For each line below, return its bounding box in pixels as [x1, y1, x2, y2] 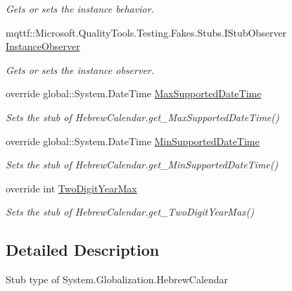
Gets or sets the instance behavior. [6, 1, 154, 16]
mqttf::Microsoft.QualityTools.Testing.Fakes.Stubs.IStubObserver [6, 25, 287, 39]
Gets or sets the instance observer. [6, 62, 155, 77]
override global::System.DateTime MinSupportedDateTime [6, 133, 260, 148]
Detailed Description [6, 239, 160, 261]
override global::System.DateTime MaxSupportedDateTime [6, 86, 262, 101]
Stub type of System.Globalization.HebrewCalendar [6, 272, 229, 287]
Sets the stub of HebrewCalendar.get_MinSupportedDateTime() [6, 157, 279, 172]
